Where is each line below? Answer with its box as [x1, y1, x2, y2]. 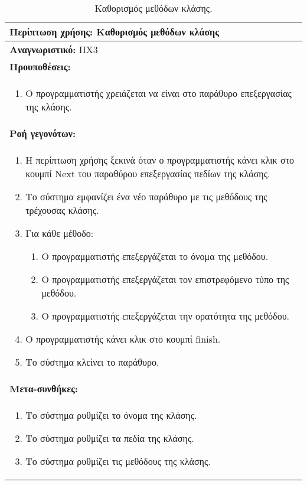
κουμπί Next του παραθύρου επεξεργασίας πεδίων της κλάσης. [25, 167, 270, 180]
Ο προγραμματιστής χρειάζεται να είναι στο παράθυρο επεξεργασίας [25, 86, 292, 100]
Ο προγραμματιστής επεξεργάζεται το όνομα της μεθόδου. [41, 249, 269, 263]
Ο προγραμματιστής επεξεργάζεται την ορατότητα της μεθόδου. [41, 309, 290, 323]
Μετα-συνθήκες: [9, 382, 78, 395]
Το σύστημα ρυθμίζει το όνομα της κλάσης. [25, 408, 197, 422]
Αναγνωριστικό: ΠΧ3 [9, 43, 98, 56]
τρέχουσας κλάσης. [25, 203, 99, 217]
